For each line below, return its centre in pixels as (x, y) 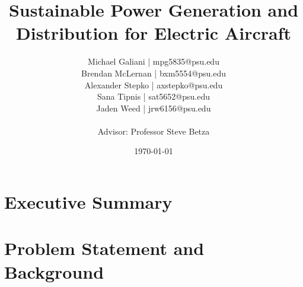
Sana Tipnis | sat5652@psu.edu (154, 96)
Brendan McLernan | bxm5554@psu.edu (154, 73)
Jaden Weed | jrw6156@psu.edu (154, 108)
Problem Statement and (104, 248)
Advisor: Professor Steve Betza (154, 131)
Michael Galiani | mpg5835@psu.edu (154, 61)
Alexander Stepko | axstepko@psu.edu (154, 84)
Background (54, 271)
